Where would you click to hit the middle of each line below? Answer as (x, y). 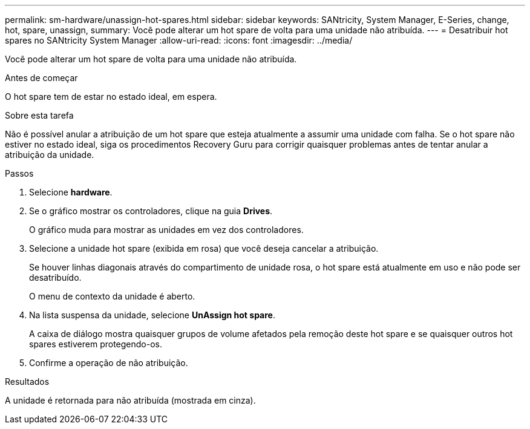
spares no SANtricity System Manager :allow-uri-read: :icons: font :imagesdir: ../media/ (179, 40)
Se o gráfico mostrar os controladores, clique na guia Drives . (151, 211)
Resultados (27, 382)
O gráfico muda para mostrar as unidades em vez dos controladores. (166, 230)
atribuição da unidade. (50, 155)
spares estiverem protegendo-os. (96, 344)
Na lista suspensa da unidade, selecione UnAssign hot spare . (152, 315)
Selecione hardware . (71, 192)
